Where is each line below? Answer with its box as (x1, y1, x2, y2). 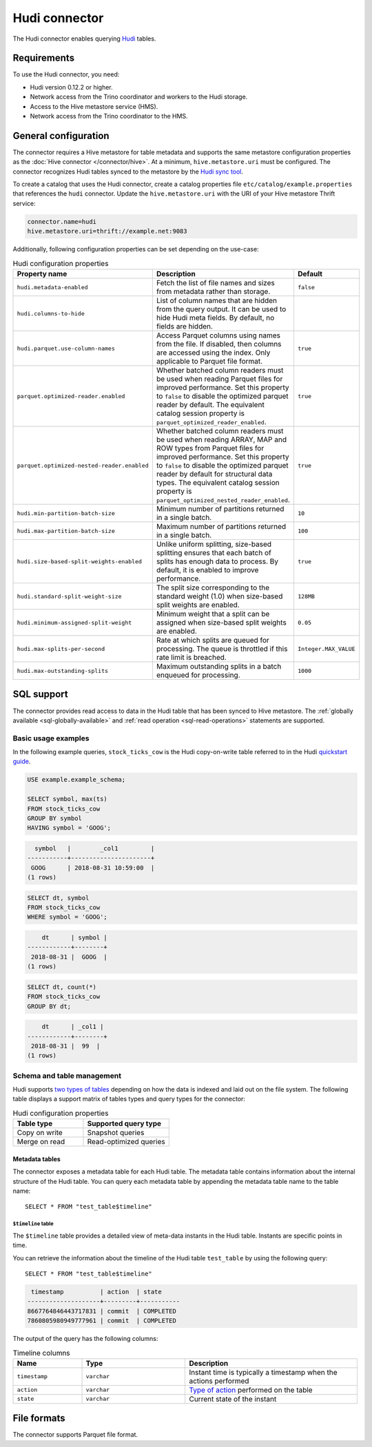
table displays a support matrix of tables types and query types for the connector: (12, 1095, 246, 1103)
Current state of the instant (189, 1394, 277, 1404)
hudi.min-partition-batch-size (17, 510, 115, 517)
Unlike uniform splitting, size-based (156, 539, 272, 549)
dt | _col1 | (41, 1023, 104, 1031)
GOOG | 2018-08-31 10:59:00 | (31, 864, 155, 871)
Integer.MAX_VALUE (297, 645, 355, 652)
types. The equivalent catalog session (156, 478, 280, 487)
